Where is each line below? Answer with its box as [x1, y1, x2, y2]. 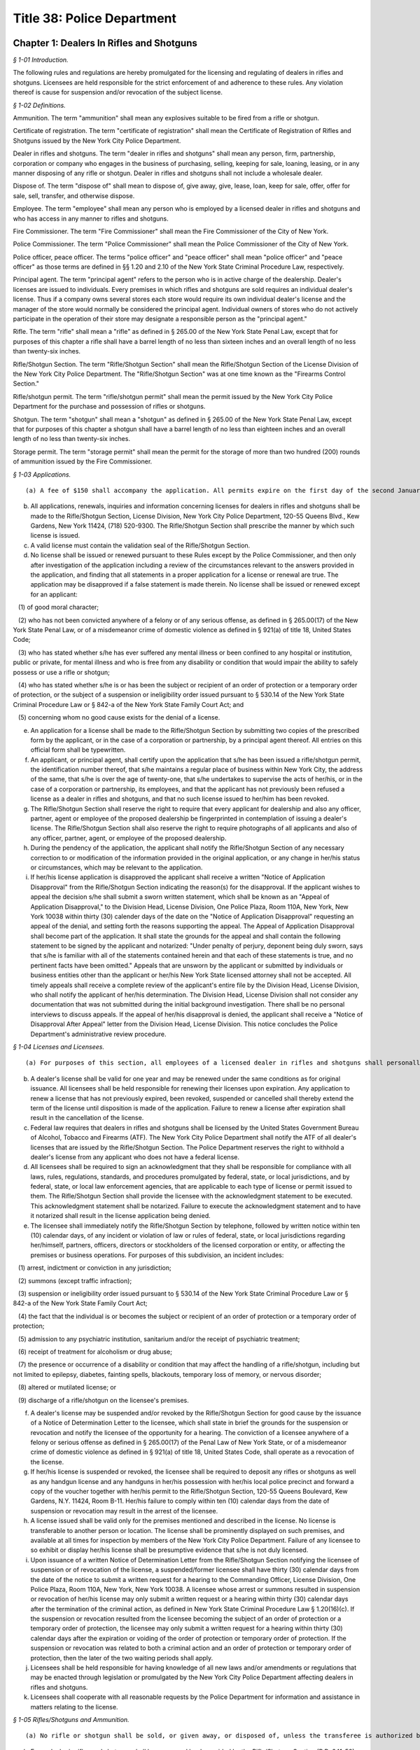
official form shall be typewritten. [30, 745, 126, 754]
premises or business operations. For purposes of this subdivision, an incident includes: [30, 1250, 284, 1259]
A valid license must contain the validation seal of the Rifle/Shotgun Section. [30, 541, 251, 549]
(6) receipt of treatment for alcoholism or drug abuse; [17, 1347, 173, 1356]
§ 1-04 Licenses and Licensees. [13, 1043, 105, 1051]
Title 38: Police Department [13, 10, 177, 26]
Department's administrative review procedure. [30, 1030, 167, 1038]
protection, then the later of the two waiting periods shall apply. [30, 1653, 213, 1662]
